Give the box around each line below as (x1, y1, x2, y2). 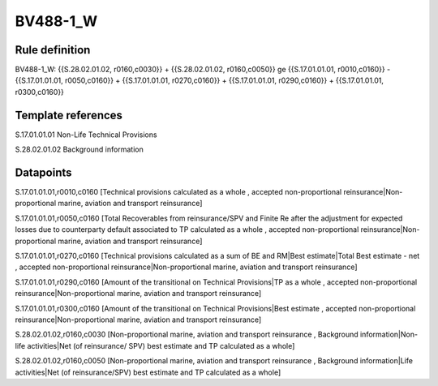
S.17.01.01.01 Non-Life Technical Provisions (15, 130, 157, 139)
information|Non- (359, 329, 418, 340)
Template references (15, 108, 123, 122)
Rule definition (15, 43, 91, 57)
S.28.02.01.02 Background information (15, 144, 144, 154)
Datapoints (15, 165, 72, 179)
